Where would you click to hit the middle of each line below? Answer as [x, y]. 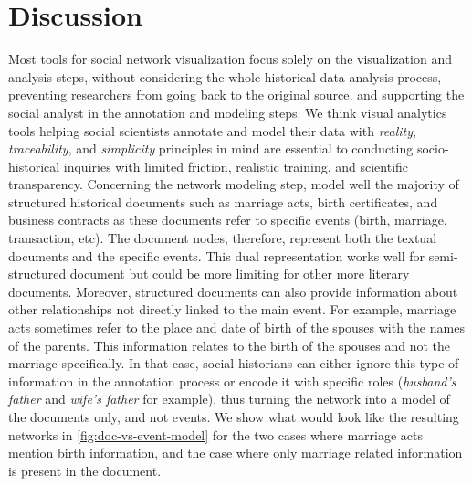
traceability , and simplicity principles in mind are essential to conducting [211, 148]
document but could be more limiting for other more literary [240, 274]
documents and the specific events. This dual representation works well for [216, 255]
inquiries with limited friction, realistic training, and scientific [236, 166]
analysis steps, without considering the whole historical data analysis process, [225, 76]
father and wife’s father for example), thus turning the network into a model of [229, 399]
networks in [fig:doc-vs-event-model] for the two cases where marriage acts [215, 434]
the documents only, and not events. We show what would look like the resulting [234, 417]
